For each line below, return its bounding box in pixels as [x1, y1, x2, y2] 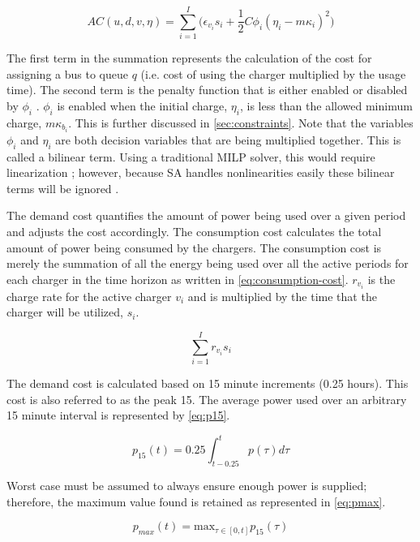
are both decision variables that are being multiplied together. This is [55, 131, 401, 148]
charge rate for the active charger [6, 287, 172, 304]
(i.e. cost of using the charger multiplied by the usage [140, 65, 406, 82]
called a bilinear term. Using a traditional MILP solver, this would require [6, 148, 375, 165]
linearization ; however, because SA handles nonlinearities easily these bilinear [6, 164, 395, 181]
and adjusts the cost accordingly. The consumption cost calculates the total [6, 222, 382, 239]
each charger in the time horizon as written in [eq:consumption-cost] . [6, 270, 349, 287]
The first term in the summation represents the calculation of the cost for [6, 49, 372, 67]
